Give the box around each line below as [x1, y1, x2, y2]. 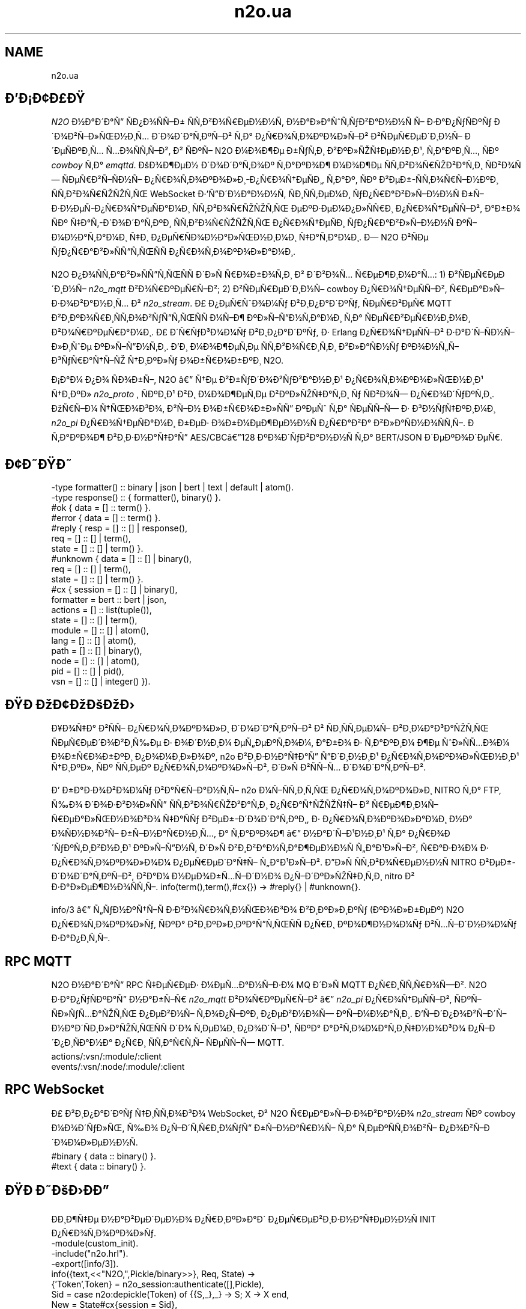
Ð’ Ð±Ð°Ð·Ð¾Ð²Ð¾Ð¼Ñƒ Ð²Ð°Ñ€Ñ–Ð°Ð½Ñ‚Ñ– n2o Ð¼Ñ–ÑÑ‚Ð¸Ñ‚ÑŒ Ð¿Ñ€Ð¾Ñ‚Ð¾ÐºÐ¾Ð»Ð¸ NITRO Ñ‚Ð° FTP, [51, 785, 501, 796]
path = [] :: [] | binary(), [51, 645, 142, 656]
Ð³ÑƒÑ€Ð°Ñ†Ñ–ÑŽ [51, 355, 125, 366]
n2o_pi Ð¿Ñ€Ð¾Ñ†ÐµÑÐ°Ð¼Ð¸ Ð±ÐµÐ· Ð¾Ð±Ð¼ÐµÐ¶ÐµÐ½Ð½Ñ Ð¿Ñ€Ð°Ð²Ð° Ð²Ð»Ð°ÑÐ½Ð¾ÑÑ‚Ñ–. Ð [51, 418, 474, 429]
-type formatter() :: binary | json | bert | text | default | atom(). [51, 482, 294, 493]
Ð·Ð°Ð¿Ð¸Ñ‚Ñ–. [51, 933, 110, 944]
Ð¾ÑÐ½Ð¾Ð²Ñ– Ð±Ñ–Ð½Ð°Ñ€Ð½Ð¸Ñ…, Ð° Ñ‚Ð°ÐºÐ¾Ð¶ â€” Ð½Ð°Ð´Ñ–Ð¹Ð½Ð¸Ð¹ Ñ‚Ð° [51, 828, 406, 839]
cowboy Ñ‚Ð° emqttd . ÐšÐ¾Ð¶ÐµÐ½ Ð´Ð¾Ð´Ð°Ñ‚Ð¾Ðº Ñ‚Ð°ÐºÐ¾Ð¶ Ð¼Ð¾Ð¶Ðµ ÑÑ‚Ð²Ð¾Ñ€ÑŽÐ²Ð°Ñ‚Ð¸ [51, 160, 483, 171]
